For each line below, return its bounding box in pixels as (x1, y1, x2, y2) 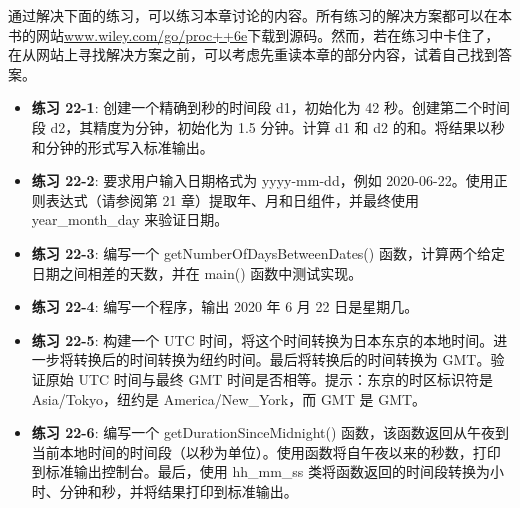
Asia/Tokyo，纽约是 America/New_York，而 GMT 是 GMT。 (31, 388, 427, 409)
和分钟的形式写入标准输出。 (31, 136, 214, 157)
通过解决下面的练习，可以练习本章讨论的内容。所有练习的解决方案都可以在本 (8, 5, 512, 25)
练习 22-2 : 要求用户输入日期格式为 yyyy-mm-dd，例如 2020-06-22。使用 (31, 170, 494, 191)
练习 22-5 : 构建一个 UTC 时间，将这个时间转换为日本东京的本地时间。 (31, 329, 494, 350)
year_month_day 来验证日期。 (31, 209, 229, 230)
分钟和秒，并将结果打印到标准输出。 (59, 480, 298, 501)
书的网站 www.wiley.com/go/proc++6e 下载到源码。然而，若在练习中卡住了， (8, 24, 500, 45)
